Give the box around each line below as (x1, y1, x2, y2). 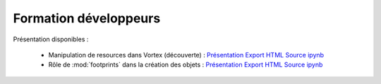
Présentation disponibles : (13, 35, 89, 43)
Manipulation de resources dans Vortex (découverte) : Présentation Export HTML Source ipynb (48, 50, 325, 59)
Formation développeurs (13, 10, 161, 26)
